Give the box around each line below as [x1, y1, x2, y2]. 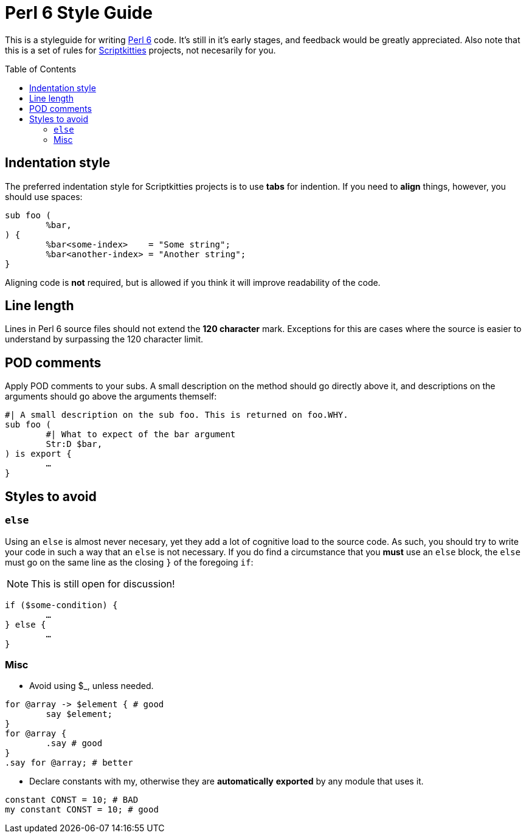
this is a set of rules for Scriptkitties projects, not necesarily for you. [5, 44, 276, 55]
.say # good [46, 738, 103, 749]
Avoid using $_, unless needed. [29, 680, 154, 691]
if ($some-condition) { [5, 600, 118, 610]
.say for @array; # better [5, 758, 133, 768]
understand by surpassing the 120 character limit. [5, 334, 204, 345]
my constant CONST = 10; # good [5, 805, 159, 815]
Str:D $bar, [46, 439, 103, 449]
